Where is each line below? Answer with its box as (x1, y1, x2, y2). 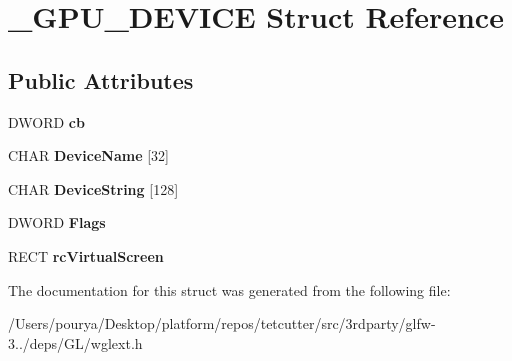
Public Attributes (8, 64, 194, 95)
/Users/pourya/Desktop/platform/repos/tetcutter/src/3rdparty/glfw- (8, 313, 436, 334)
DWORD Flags (8, 212, 106, 233)
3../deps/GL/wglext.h (8, 332, 143, 353)
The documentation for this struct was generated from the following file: (8, 279, 451, 300)
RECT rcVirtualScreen (8, 245, 164, 266)
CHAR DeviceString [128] (8, 178, 179, 199)
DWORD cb (8, 111, 85, 132)
